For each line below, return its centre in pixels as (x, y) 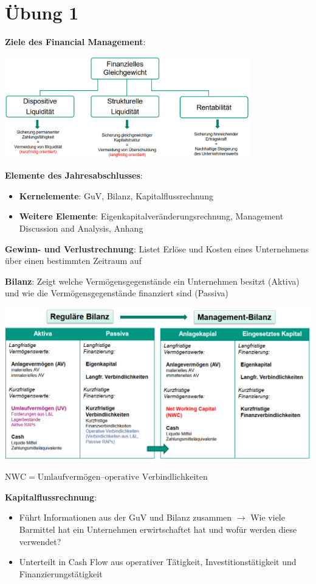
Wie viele (268, 517)
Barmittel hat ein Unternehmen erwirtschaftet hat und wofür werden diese (158, 529)
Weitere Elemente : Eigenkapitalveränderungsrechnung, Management (151, 216)
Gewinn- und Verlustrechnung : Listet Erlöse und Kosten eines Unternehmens (157, 248)
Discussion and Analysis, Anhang (81, 228)
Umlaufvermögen (69, 478)
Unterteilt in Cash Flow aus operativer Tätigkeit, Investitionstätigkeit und (158, 562)
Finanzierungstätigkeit (61, 573)
